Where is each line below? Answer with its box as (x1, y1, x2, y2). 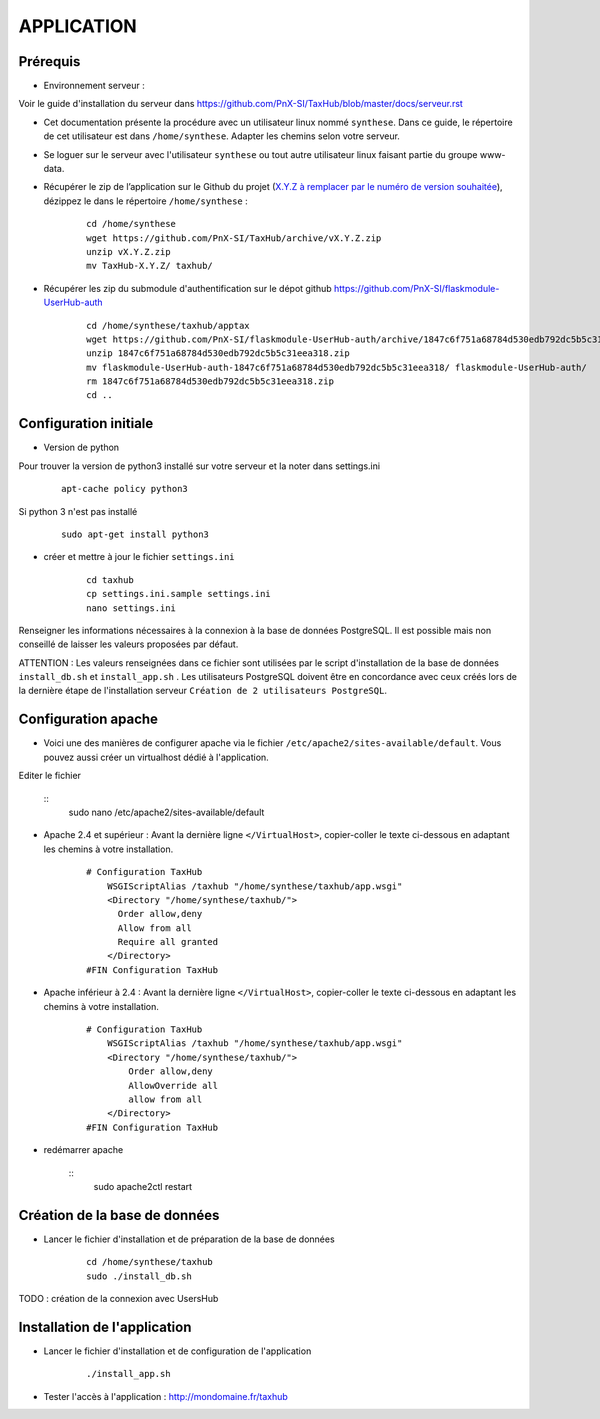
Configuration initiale (18, 415, 154, 432)
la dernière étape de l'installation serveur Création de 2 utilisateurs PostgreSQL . (18, 685, 387, 697)
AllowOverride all (128, 1080, 219, 1091)
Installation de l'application (18, 1318, 192, 1335)
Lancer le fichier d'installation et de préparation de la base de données (43, 1233, 335, 1245)
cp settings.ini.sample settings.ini (86, 588, 272, 600)
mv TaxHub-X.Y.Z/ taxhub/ (86, 260, 214, 272)
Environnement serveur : (43, 80, 145, 92)
